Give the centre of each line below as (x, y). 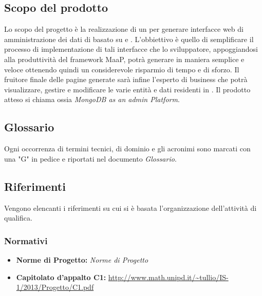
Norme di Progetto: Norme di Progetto (82, 259)
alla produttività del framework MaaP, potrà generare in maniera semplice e (124, 59)
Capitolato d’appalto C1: (61, 277)
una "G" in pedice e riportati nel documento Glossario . (90, 158)
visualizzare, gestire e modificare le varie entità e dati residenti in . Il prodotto (127, 89)
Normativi (26, 240)
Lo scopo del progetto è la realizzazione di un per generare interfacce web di (124, 29)
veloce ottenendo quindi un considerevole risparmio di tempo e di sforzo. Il (122, 69)
